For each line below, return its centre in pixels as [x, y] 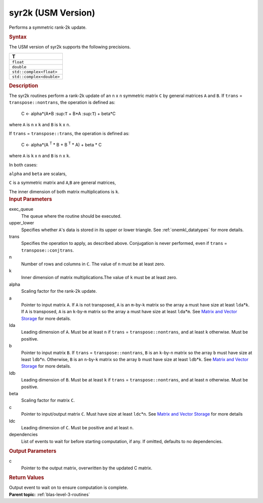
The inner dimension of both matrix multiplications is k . [64, 191]
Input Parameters [30, 199]
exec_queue [21, 209]
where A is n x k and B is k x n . [40, 125]
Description [24, 85]
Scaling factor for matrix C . [48, 401]
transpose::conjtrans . [47, 250]
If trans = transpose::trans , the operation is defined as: [69, 134]
